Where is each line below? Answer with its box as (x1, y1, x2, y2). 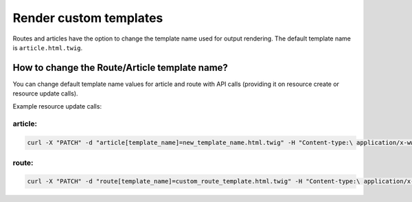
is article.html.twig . (12, 43, 83, 52)
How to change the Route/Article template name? (12, 62, 228, 74)
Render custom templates (12, 10, 163, 25)
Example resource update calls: (12, 102, 102, 110)
